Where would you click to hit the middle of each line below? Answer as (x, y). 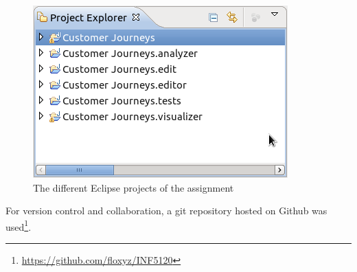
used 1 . (19, 225)
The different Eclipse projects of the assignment (134, 187)
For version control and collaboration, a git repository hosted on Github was (166, 211)
